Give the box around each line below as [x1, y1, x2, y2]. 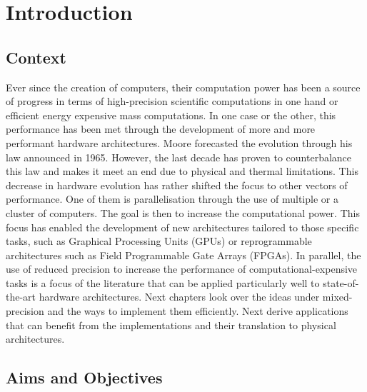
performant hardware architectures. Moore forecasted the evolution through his [6, 135, 353, 150]
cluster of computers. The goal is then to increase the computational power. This [6, 205, 360, 220]
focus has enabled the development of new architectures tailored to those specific [6, 219, 359, 234]
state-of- [323, 275, 359, 290]
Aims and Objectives [6, 366, 163, 388]
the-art [6, 289, 36, 304]
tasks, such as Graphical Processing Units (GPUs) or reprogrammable [6, 233, 312, 248]
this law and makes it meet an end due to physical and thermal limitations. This [6, 164, 358, 179]
